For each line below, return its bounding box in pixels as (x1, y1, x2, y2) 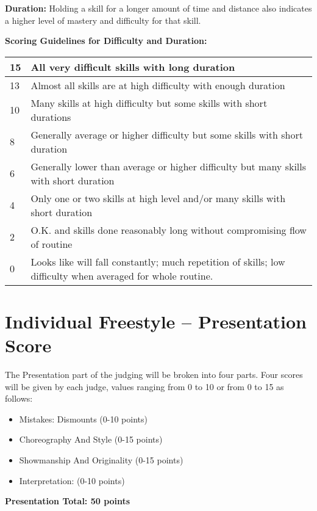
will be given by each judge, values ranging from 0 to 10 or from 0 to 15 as (5, 380, 284, 393)
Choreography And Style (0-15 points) (19, 433, 163, 446)
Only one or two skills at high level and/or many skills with (30, 190, 286, 205)
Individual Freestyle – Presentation (5, 308, 307, 333)
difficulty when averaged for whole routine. (30, 268, 213, 283)
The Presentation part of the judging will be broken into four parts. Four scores (5, 368, 303, 381)
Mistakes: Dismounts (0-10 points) (19, 412, 148, 425)
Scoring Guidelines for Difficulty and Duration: (5, 34, 207, 47)
